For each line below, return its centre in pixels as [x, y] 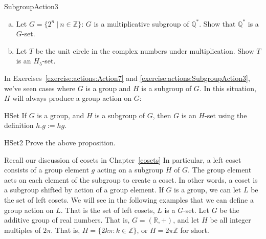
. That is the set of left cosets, [108, 210]
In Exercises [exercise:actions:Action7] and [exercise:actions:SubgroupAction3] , [127, 78]
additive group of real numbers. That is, [67, 220]
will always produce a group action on [72, 98]
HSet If [15, 115]
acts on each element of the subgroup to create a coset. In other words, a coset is [131, 179]
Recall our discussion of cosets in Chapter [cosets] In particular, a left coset [123, 159]
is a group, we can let [208, 190]
